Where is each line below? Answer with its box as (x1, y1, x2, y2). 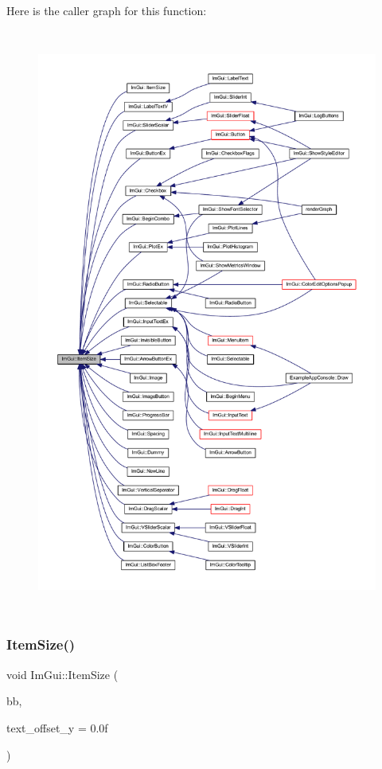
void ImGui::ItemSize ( (6, 666, 119, 682)
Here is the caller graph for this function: (6, 2, 207, 18)
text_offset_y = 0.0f (6, 719, 108, 736)
